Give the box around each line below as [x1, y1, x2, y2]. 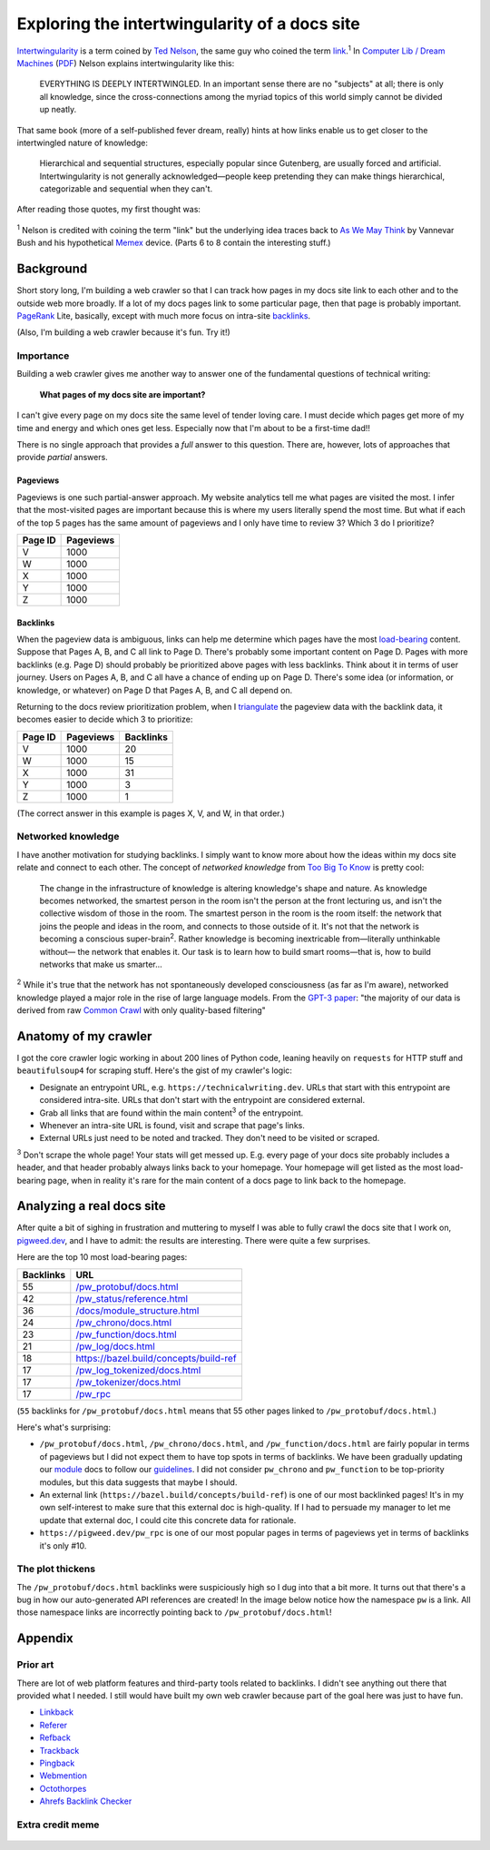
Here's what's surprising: [16, 1422, 111, 1433]
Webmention [39, 1770, 88, 1781]
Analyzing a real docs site [16, 1198, 166, 1214]
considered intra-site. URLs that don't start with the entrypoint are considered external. [39, 1095, 366, 1106]
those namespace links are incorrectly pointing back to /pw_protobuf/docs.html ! [16, 1607, 332, 1618]
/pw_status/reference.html [75, 1292, 189, 1304]
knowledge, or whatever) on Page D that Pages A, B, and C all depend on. [16, 684, 293, 695]
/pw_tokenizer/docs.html [75, 1375, 181, 1388]
